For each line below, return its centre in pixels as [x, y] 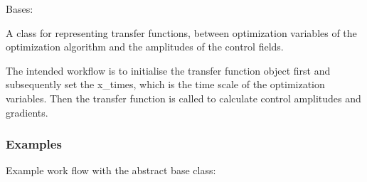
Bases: [20, 9]
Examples [34, 144]
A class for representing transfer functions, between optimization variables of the [181, 32]
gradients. [27, 112]
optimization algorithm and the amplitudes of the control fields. [145, 47]
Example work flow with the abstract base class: [111, 170]
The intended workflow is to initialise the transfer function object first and [168, 70]
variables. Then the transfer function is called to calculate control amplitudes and [183, 98]
